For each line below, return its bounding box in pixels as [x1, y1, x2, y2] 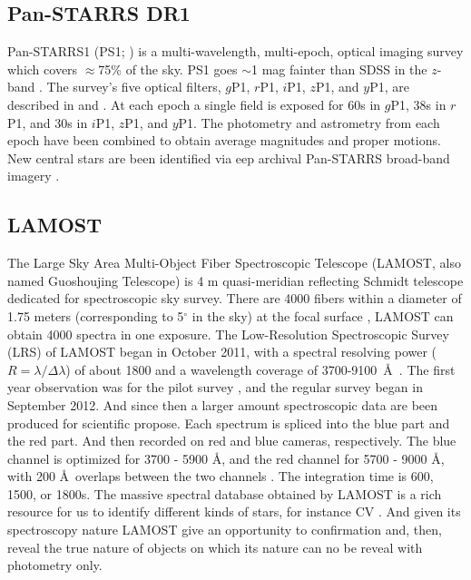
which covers [7, 59, 78, 78]
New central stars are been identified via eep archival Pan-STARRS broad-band [7, 148, 450, 167]
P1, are [369, 77, 409, 96]
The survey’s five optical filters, [46, 77, 221, 96]
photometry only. [7, 555, 103, 575]
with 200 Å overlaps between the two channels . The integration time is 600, [7, 467, 434, 486]
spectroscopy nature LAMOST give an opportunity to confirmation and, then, [7, 520, 442, 539]
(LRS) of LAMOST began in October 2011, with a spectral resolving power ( [7, 342, 437, 361]
